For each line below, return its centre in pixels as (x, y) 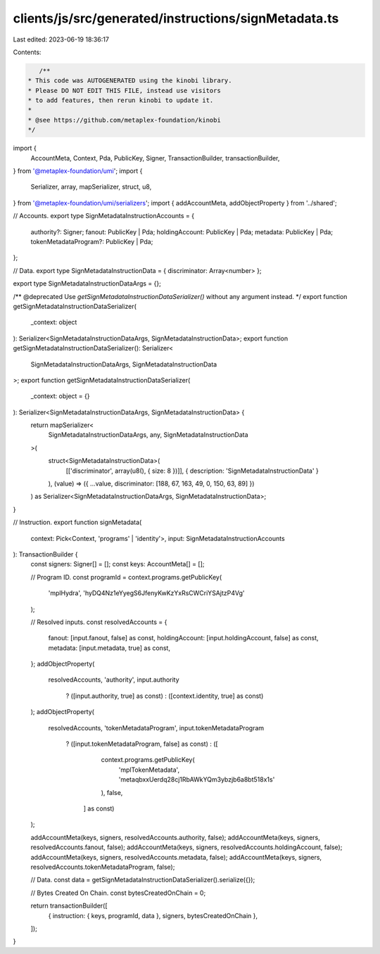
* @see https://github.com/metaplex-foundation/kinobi (124, 120)
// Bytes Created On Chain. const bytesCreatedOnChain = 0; (118, 893)
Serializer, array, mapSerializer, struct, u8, (91, 187)
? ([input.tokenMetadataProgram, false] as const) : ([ (142, 744)
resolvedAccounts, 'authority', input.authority (114, 680)
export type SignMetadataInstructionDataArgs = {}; (87, 284)
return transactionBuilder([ (69, 906)
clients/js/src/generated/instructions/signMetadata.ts (176, 18)
